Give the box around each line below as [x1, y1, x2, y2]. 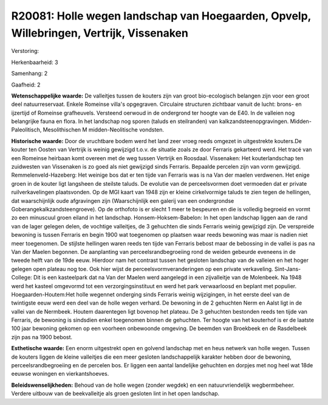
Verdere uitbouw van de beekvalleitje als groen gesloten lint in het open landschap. [11, 390, 220, 397]
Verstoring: [11, 48, 39, 55]
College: [11, 274, 33, 281]
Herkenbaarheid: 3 [11, 58, 58, 66]
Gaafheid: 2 [11, 81, 41, 88]
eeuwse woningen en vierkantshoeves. [11, 370, 109, 378]
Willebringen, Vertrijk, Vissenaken [11, 26, 188, 40]
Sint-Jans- [274, 265, 301, 272]
